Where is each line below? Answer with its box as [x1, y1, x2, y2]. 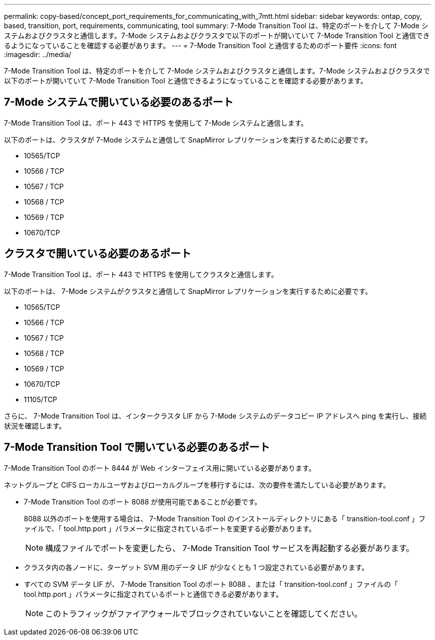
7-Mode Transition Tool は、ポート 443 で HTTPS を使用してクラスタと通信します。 [4, 270, 278, 279]
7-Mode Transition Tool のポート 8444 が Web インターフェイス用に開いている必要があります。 [4, 463, 316, 472]
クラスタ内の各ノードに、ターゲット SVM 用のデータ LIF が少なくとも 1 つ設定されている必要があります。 [24, 563, 369, 571]
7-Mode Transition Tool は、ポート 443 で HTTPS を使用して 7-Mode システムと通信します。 [4, 118, 308, 127]
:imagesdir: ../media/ [4, 50, 72, 59]
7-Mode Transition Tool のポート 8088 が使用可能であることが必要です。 [24, 497, 262, 506]
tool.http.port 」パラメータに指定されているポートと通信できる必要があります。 [24, 589, 283, 598]
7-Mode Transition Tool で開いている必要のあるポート [4, 441, 270, 454]
